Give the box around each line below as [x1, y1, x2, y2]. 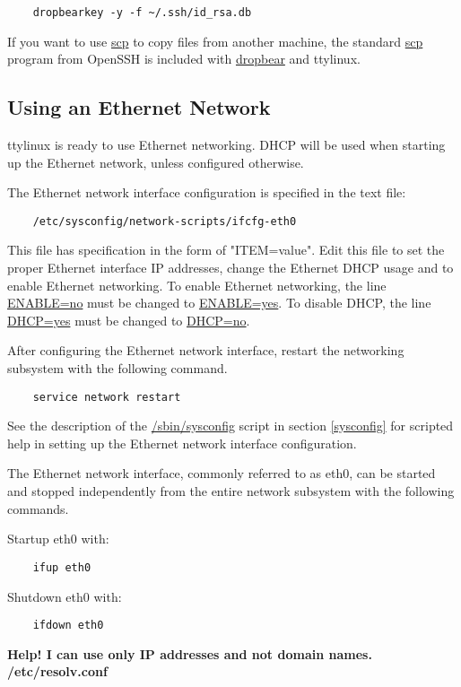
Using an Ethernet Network [7, 93, 271, 121]
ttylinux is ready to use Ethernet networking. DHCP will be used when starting [7, 135, 446, 154]
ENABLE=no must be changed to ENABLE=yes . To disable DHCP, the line [7, 293, 431, 312]
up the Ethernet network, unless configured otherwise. [7, 152, 304, 171]
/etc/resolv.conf [7, 662, 108, 681]
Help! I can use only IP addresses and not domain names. [7, 644, 372, 663]
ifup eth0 [32, 561, 91, 574]
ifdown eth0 [32, 619, 104, 632]
